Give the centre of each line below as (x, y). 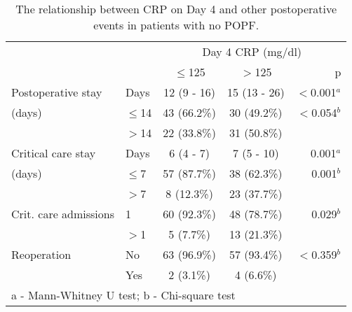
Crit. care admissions (63, 214)
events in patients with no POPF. (176, 25)
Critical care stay (54, 153)
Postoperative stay (57, 92)
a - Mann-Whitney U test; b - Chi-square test (123, 295)
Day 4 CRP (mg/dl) (252, 51)
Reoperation (41, 254)
